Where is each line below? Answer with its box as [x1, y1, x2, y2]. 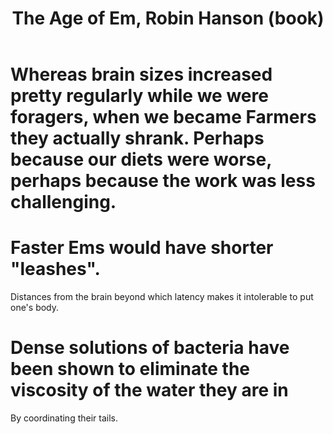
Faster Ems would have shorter [10, 237, 274, 259]
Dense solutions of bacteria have [10, 337, 290, 359]
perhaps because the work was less [10, 170, 316, 192]
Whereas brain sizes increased [10, 63, 273, 86]
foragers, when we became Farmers [10, 106, 317, 129]
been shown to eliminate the [10, 358, 251, 381]
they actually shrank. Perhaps [10, 127, 265, 150]
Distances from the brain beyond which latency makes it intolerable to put [10, 291, 314, 303]
